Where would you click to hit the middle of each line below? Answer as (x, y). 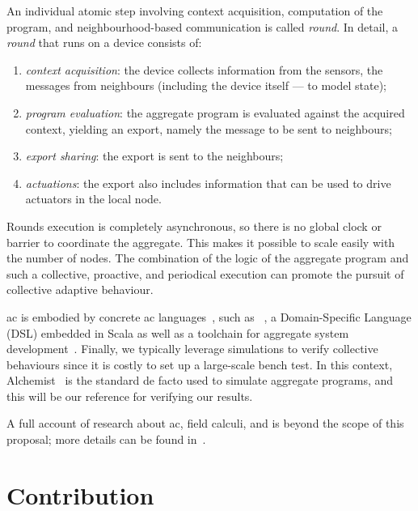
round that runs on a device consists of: (104, 43)
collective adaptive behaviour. (80, 290)
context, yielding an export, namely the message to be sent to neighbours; (209, 128)
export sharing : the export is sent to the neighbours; (154, 156)
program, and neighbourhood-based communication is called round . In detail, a (202, 26)
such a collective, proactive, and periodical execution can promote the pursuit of (205, 273)
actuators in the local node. (93, 199)
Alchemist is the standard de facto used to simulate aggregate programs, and (200, 380)
